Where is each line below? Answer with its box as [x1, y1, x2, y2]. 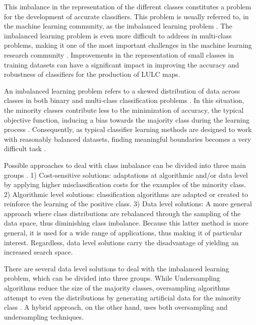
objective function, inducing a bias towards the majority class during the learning [4, 114, 250, 125]
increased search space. [4, 247, 73, 257]
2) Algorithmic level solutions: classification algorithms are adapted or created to [4, 189, 248, 199]
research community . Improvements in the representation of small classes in [4, 49, 234, 60]
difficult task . [4, 143, 46, 154]
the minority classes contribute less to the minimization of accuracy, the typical [4, 104, 244, 115]
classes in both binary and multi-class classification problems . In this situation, [4, 95, 244, 105]
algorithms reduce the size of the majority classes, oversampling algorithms [4, 283, 230, 293]
